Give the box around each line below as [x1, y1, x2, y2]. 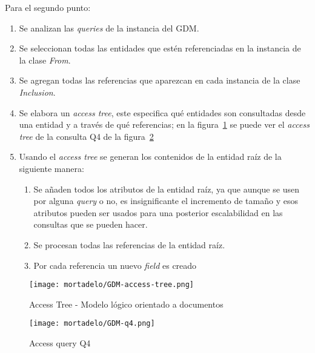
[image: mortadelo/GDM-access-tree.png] [29, 280, 194, 289]
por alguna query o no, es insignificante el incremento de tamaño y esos [33, 194, 298, 207]
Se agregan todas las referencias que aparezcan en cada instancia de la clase [19, 74, 300, 87]
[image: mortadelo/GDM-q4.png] [29, 319, 155, 328]
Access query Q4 [29, 337, 91, 349]
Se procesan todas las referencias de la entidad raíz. [33, 238, 225, 251]
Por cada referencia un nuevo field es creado [33, 259, 197, 271]
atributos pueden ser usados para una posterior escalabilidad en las [33, 206, 283, 219]
